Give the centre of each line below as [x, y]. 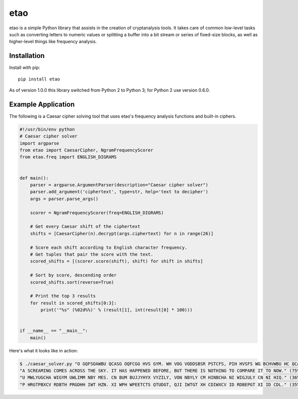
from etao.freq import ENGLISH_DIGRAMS [68, 157]
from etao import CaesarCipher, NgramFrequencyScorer [86, 150]
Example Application [42, 104]
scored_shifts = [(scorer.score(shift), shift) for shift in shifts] [116, 261]
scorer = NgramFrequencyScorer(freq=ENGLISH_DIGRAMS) [97, 213]
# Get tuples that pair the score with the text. [92, 254]
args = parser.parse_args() [64, 199]
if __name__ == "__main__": [54, 331]
